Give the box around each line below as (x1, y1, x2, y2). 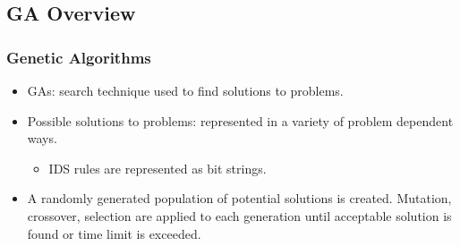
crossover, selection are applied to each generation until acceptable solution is (27, 206, 452, 225)
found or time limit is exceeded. (27, 224, 201, 242)
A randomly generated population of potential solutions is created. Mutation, (27, 189, 452, 208)
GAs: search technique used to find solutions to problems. (27, 81, 344, 99)
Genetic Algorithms (6, 46, 151, 68)
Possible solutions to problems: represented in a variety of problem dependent (27, 111, 454, 130)
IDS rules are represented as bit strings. (48, 158, 267, 177)
